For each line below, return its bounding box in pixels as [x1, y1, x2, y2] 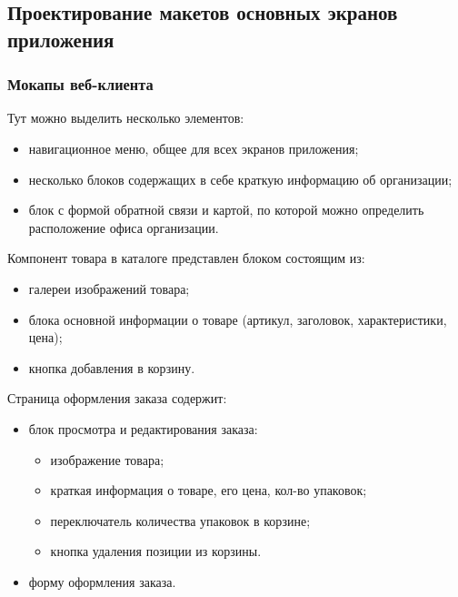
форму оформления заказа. [28, 572, 176, 591]
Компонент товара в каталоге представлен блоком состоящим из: [7, 248, 365, 268]
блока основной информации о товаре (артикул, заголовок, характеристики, [28, 309, 447, 329]
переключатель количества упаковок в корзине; [50, 511, 311, 530]
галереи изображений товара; [28, 278, 190, 298]
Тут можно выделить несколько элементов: [7, 108, 244, 127]
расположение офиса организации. [28, 218, 219, 237]
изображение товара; [50, 450, 164, 469]
